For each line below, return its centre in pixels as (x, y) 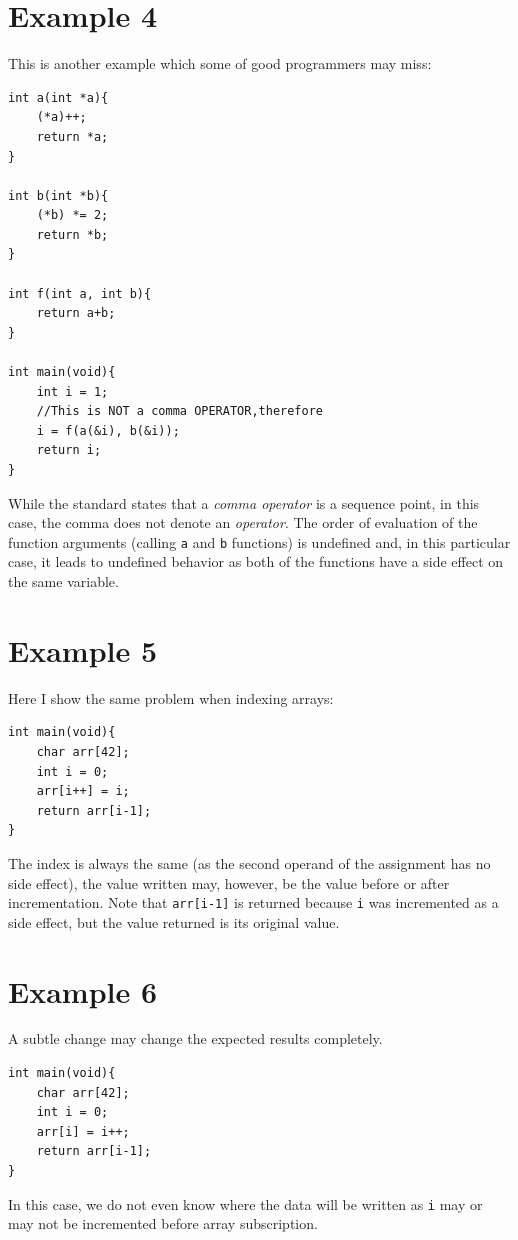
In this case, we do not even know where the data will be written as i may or (245, 1203)
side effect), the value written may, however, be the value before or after (229, 882)
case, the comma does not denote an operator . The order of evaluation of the (243, 522)
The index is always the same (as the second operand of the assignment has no (249, 862)
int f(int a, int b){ (80, 293)
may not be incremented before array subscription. (163, 1223)
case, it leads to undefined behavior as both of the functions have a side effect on (256, 561)
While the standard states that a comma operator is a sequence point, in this (244, 502)
